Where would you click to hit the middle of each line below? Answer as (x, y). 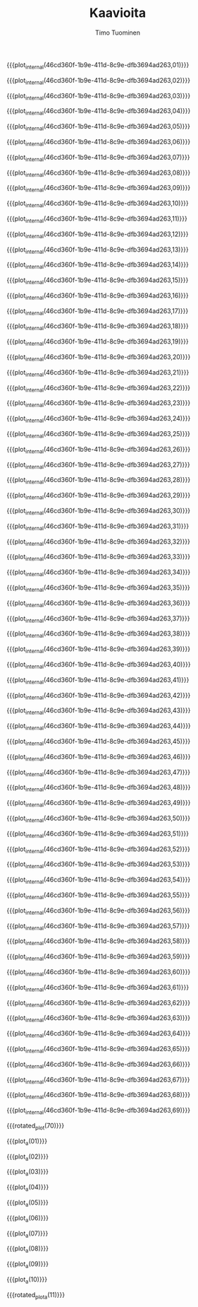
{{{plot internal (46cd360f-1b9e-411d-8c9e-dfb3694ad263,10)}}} (98, 204)
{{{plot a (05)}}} (27, 1203)
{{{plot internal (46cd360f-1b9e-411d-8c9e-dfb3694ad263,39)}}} (99, 650)
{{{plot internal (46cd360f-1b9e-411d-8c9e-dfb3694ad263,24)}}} (99, 420)
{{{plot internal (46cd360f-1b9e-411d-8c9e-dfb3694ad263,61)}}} (98, 988)
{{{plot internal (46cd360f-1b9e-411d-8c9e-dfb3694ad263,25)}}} (99, 435)
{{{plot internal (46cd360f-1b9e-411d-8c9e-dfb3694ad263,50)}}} (99, 819)
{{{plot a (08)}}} (27, 1249)
